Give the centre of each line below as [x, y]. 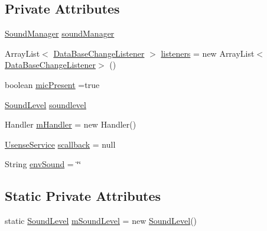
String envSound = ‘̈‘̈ [43, 164]
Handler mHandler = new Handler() [71, 124]
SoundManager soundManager [60, 33]
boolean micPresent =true [52, 84]
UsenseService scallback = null [60, 144]
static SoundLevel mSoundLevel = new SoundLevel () [101, 221]
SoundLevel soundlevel [45, 104]
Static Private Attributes [83, 196]
